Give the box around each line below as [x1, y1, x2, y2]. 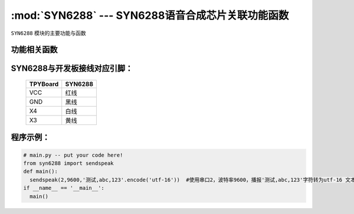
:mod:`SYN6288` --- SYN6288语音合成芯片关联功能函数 [11, 9, 289, 22]
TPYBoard [29, 80, 59, 88]
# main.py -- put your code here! [23, 152, 123, 159]
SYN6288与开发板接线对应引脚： [11, 64, 133, 74]
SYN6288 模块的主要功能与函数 [11, 29, 86, 37]
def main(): [23, 168, 58, 175]
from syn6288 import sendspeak [23, 160, 114, 166]
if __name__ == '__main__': [23, 185, 104, 192]
